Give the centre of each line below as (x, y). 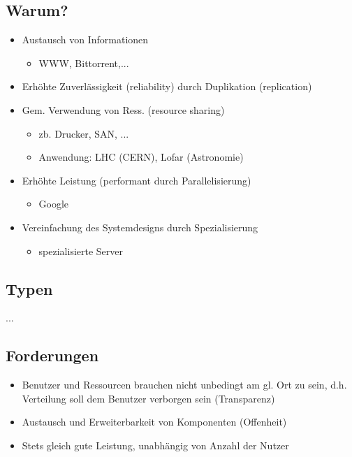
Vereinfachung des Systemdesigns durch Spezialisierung (140, 227)
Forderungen (52, 355)
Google (54, 204)
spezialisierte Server (81, 251)
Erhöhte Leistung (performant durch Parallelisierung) (137, 180)
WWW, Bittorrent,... (84, 63)
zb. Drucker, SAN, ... (84, 133)
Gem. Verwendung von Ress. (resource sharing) (123, 109)
